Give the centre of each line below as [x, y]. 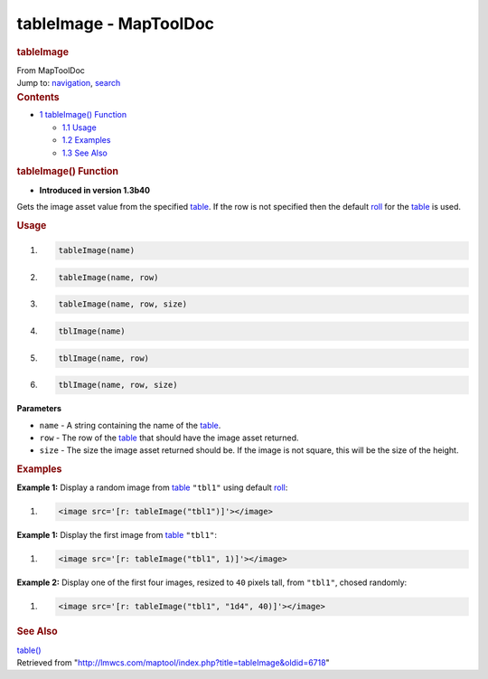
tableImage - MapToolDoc [116, 24]
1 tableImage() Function [83, 115]
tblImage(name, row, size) [118, 385]
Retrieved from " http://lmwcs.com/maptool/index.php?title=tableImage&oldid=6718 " [173, 662]
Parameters [39, 409]
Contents [38, 97]
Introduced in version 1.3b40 [95, 190]
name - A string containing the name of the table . [130, 425]
